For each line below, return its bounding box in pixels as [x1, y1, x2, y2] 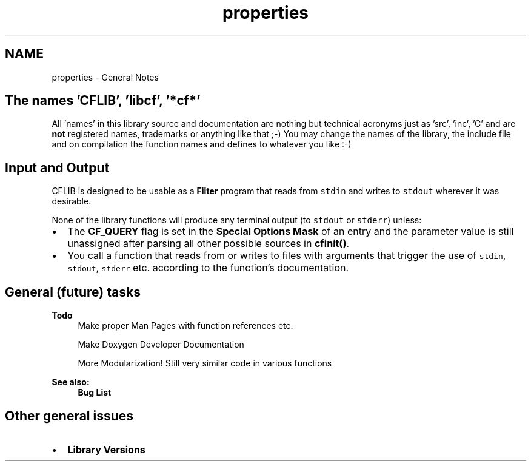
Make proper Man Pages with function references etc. [78, 320, 293, 331]
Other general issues [5, 408, 134, 424]
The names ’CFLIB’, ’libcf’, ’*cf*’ [5, 93, 201, 109]
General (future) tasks [5, 284, 141, 300]
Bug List [78, 387, 112, 398]
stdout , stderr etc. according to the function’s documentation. [67, 262, 349, 274]
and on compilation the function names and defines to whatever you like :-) [52, 139, 352, 150]
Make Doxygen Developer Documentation [78, 339, 244, 350]
